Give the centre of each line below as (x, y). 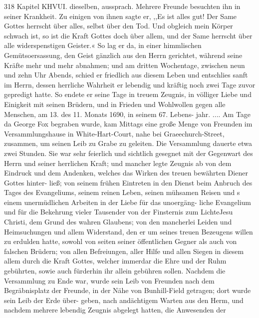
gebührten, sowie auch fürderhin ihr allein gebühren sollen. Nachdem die (115, 271)
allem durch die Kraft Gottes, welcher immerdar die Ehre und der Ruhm (115, 261)
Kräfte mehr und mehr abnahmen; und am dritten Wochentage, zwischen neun (125, 65)
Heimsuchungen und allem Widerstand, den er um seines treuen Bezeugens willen (129, 231)
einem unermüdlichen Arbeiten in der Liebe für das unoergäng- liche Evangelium (128, 202)
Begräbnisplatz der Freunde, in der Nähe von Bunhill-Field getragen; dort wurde (128, 290)
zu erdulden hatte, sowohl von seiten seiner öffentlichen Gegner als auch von (121, 241)
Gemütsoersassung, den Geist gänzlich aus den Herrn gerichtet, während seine (123, 55)
